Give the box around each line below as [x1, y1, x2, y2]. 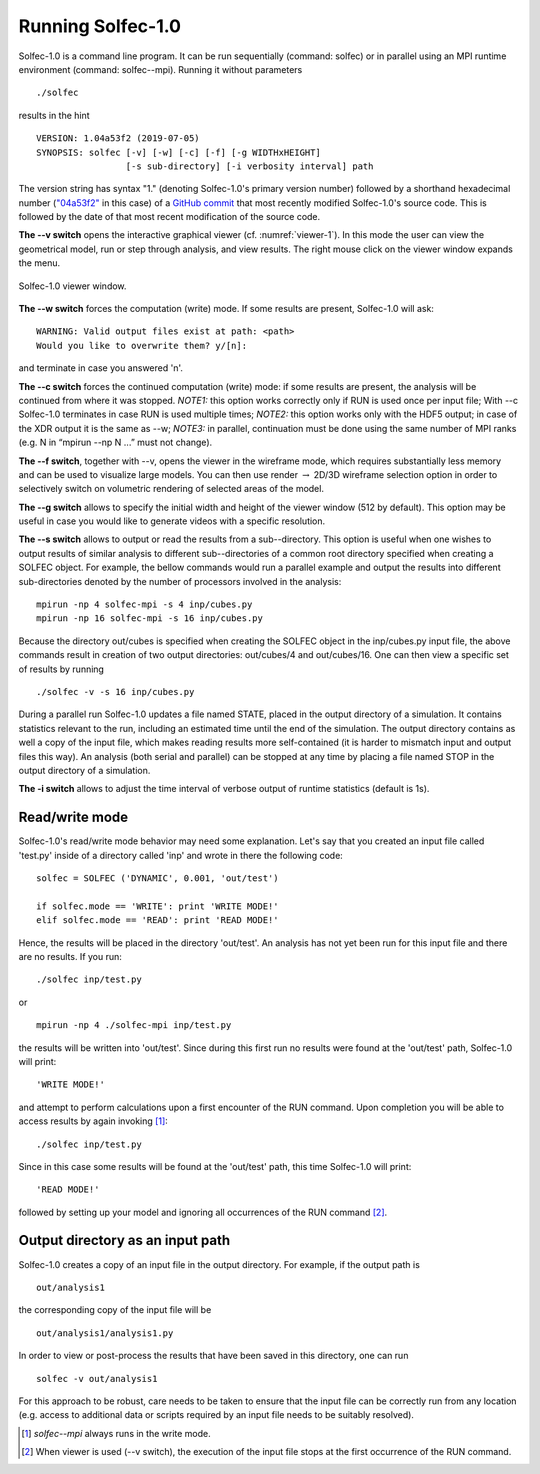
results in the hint [18, 109, 90, 121]
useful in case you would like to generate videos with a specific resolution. [18, 515, 326, 527]
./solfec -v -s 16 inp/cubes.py [36, 686, 195, 697]
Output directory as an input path [18, 1232, 230, 1249]
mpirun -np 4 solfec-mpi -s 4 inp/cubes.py [36, 599, 253, 610]
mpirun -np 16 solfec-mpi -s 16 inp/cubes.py [36, 613, 264, 624]
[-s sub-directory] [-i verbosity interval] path [125, 160, 374, 172]
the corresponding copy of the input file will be [18, 1304, 212, 1316]
